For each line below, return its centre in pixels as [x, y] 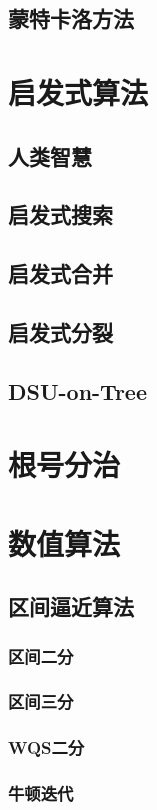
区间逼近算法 [71, 606]
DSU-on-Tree [77, 390]
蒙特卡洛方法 [71, 18]
